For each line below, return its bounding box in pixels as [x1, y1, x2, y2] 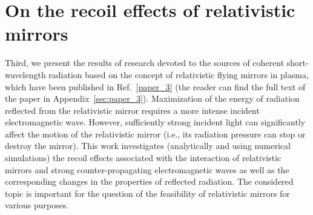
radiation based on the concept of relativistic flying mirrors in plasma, [48, 68, 309, 81]
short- [286, 56, 309, 69]
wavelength [5, 68, 46, 81]
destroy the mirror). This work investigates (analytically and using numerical [5, 139, 291, 152]
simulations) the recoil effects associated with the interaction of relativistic [5, 151, 282, 164]
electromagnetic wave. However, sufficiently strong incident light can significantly [5, 116, 306, 128]
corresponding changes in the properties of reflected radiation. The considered [5, 175, 294, 188]
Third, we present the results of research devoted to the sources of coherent [5, 56, 285, 69]
